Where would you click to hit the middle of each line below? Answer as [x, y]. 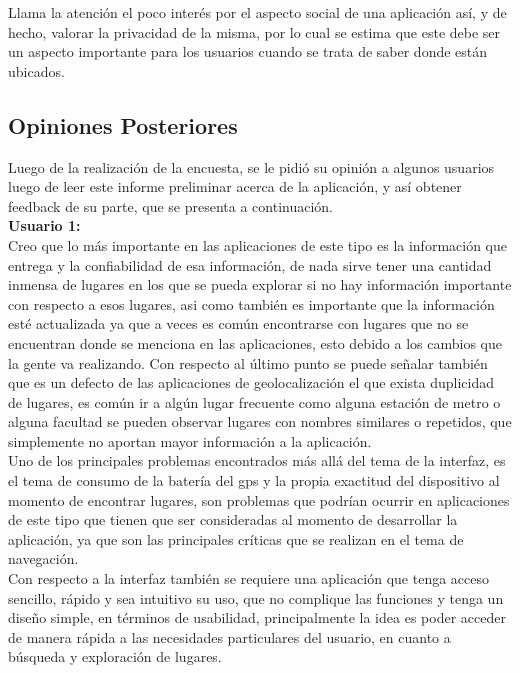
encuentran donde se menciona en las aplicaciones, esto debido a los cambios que [255, 342]
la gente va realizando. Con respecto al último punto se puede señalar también [248, 362]
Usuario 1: [44, 225]
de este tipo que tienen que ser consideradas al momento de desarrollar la [233, 519]
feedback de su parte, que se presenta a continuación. [171, 205]
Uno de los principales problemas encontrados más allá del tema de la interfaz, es [257, 460]
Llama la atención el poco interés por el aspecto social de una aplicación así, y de [257, 12]
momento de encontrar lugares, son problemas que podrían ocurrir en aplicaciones [259, 499]
